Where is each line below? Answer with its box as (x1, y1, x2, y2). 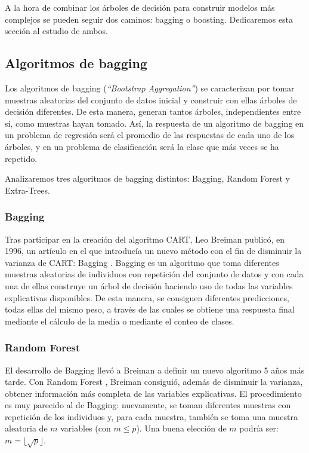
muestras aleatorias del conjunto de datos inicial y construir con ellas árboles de (5, 93, 297, 106)
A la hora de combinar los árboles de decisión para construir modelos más (5, 1, 275, 13)
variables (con (60, 422, 111, 434)
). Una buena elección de (136, 422, 227, 434)
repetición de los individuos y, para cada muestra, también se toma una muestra (5, 410, 298, 423)
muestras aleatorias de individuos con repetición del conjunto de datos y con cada (5, 268, 304, 280)
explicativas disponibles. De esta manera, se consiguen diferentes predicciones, (5, 291, 289, 304)
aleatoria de (5, 422, 48, 434)
